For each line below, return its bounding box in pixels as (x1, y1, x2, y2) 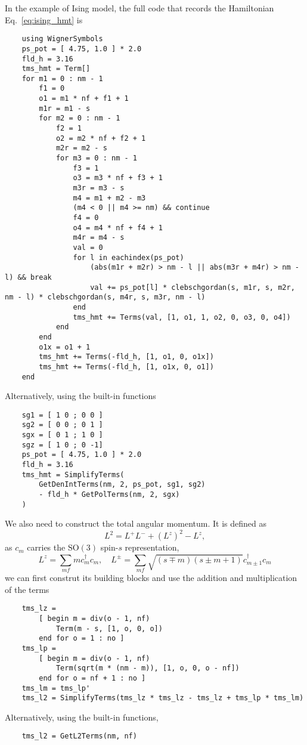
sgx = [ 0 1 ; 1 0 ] (21, 431, 103, 440)
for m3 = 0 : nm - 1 (55, 154, 137, 163)
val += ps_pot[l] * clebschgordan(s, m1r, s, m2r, (90, 283, 295, 292)
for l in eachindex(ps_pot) (73, 253, 184, 262)
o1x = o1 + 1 (39, 342, 91, 351)
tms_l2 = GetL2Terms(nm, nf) (21, 732, 137, 741)
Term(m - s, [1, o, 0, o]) (55, 624, 163, 633)
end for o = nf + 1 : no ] (39, 673, 146, 682)
